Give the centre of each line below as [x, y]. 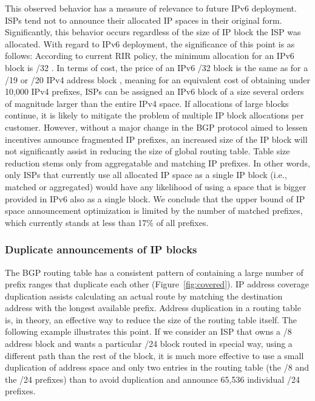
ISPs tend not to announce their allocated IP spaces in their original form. [144, 20]
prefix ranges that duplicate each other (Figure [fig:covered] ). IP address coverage [157, 284]
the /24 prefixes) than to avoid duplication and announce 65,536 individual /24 [152, 379]
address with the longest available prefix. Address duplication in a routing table [153, 308]
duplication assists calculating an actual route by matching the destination [144, 296]
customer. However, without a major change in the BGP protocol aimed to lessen [156, 127]
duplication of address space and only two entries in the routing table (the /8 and [157, 367]
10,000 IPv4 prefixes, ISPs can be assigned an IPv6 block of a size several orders [154, 91]
